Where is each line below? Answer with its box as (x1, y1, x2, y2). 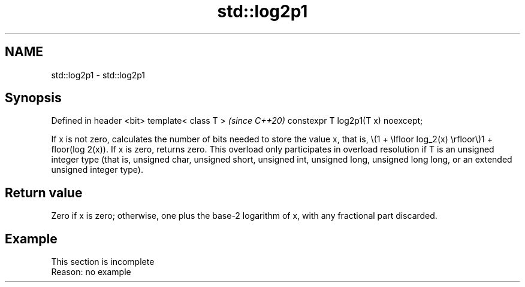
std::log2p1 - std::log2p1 (51, 69, 146, 80)
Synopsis (5, 90, 62, 106)
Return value (5, 185, 83, 200)
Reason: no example (51, 267, 131, 277)
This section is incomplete (51, 257, 155, 267)
